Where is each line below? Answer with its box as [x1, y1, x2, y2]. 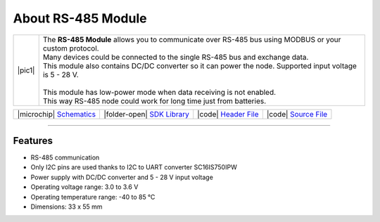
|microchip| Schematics [17, 109, 96, 119]
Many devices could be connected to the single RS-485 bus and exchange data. [42, 52, 309, 62]
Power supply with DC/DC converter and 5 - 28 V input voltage [30, 173, 214, 181]
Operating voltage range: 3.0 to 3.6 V [30, 183, 139, 191]
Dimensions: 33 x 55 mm [30, 202, 103, 211]
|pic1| [17, 65, 35, 75]
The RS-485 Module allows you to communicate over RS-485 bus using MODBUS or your [42, 34, 341, 44]
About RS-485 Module [13, 11, 147, 26]
